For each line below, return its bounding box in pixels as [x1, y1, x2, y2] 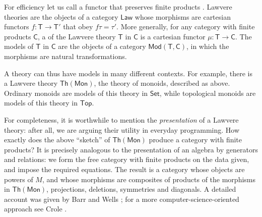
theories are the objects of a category [4, 11, 118, 22]
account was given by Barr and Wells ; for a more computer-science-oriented [4, 193, 239, 204]
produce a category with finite [149, 134, 242, 145]
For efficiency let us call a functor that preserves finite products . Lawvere [4, 2, 232, 12]
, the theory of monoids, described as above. [94, 78, 230, 88]
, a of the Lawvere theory [38, 31, 116, 41]
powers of [4, 174, 33, 184]
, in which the [186, 41, 229, 51]
